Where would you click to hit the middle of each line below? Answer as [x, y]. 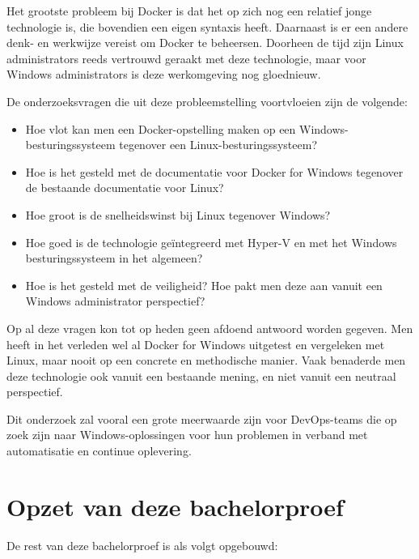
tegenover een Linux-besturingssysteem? [218, 145]
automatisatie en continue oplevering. [99, 451]
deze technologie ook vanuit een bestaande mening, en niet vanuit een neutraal [201, 376]
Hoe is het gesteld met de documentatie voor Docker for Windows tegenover [214, 171]
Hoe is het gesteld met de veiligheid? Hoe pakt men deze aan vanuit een [204, 285]
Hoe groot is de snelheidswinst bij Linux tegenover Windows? [178, 214]
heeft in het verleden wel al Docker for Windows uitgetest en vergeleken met [196, 344]
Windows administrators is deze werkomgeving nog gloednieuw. [164, 74]
